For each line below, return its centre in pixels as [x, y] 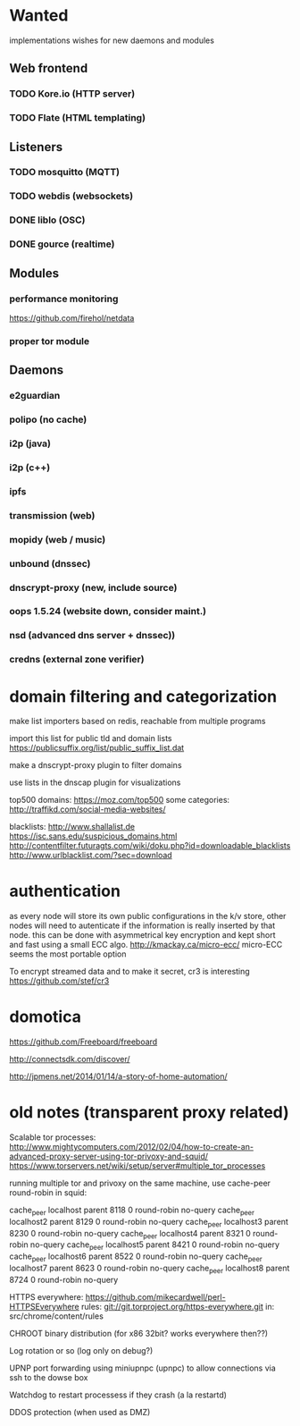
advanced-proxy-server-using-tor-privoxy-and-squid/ [108, 1156]
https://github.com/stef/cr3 [59, 981]
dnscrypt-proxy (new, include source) [93, 587]
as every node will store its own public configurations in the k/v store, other [148, 916]
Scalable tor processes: [53, 1137]
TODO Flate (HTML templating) [77, 118]
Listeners [36, 147]
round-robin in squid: [48, 1193]
